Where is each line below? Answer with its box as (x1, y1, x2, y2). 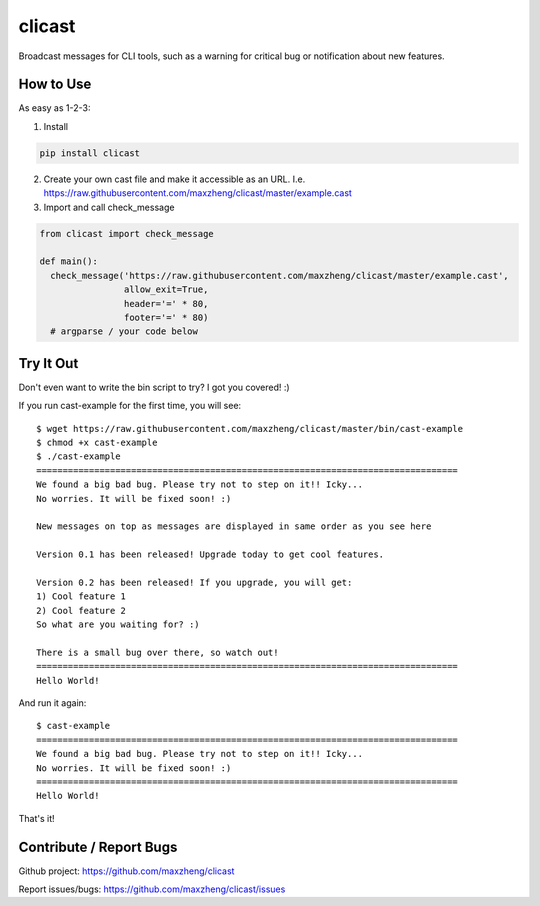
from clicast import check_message (39, 228, 214, 239)
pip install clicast (39, 147, 140, 159)
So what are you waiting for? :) (36, 619, 200, 630)
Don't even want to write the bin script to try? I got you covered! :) (18, 381, 290, 393)
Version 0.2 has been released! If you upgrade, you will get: (36, 576, 353, 588)
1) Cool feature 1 (36, 591, 127, 602)
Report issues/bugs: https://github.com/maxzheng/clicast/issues (18, 883, 286, 895)
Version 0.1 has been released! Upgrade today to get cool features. (36, 549, 385, 560)
